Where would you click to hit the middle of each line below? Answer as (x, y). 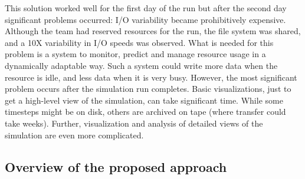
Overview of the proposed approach (116, 166)
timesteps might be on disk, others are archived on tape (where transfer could (145, 112)
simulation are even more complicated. (74, 135)
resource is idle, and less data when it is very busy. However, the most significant (151, 77)
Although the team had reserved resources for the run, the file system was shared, (153, 31)
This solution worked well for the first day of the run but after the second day (146, 8)
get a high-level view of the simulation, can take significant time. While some (144, 100)
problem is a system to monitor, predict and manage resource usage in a (135, 54)
